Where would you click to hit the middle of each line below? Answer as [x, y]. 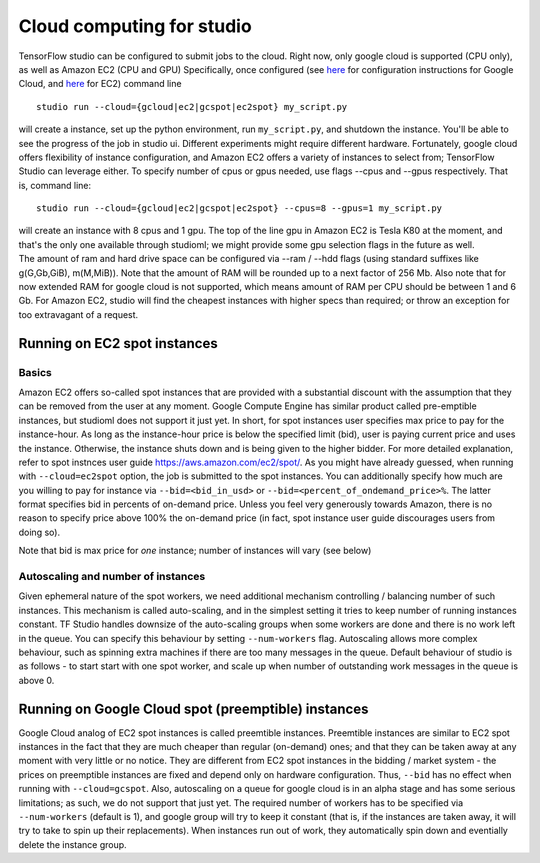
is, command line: [55, 185]
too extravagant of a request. [78, 314]
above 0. [36, 680]
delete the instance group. [72, 844]
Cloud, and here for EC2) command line [100, 84]
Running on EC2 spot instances [118, 343]
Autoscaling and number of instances [112, 577]
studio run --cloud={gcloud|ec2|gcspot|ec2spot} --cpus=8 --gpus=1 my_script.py [239, 208]
